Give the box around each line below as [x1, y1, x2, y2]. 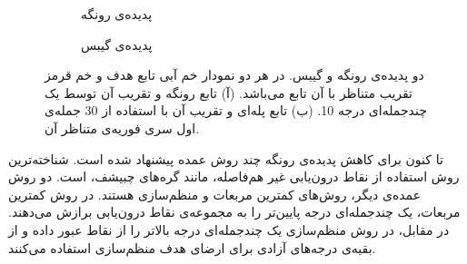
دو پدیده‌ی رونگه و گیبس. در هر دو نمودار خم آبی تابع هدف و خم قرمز [45, 65, 424, 84]
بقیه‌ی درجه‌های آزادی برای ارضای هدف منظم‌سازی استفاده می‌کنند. [8, 238, 376, 257]
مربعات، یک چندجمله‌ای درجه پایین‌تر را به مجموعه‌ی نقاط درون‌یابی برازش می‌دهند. [8, 202, 461, 221]
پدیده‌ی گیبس [81, 34, 153, 54]
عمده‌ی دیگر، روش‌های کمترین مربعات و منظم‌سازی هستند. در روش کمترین [8, 184, 422, 203]
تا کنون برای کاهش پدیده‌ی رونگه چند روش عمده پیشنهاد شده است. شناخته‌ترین [8, 149, 443, 168]
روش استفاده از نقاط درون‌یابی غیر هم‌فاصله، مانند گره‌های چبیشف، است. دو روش [8, 167, 460, 186]
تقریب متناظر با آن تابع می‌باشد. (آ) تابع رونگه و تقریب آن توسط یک [45, 83, 412, 102]
